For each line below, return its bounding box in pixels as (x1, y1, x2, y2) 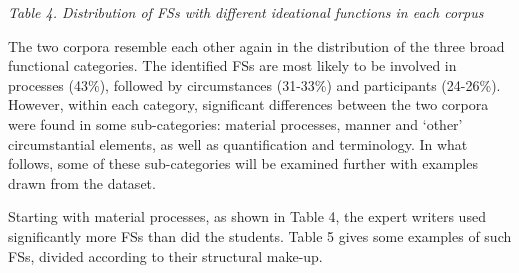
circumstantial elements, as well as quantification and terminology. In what (8, 133, 468, 154)
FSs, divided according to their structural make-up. (8, 245, 323, 266)
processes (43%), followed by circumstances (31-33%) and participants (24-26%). (8, 74, 501, 95)
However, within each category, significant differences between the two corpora (8, 94, 489, 115)
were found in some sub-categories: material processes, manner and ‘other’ (8, 113, 463, 134)
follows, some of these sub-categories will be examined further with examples (8, 153, 478, 174)
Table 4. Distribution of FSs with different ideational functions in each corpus (8, 2, 484, 22)
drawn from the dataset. (8, 172, 156, 193)
